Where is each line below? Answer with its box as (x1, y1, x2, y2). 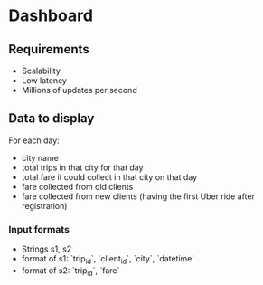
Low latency (21, 75, 67, 86)
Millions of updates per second (21, 85, 137, 95)
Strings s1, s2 (21, 243, 72, 254)
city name (21, 152, 60, 163)
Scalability (21, 65, 61, 76)
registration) (21, 200, 68, 211)
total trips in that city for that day (21, 162, 144, 173)
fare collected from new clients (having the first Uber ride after (21, 191, 255, 202)
